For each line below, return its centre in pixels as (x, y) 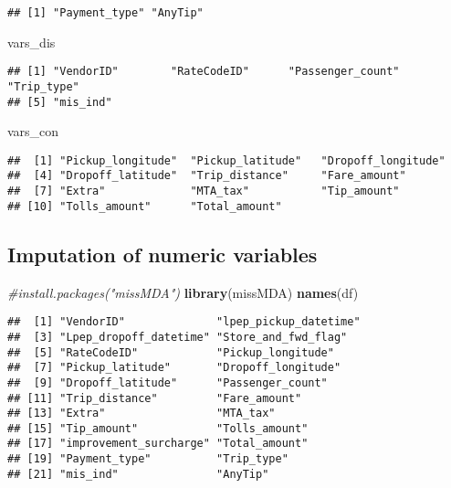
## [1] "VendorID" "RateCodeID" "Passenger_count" (204, 72)
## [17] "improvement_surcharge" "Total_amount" (158, 444)
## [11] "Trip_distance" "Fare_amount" (155, 398)
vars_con (33, 131)
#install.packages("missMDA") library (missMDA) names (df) (183, 292)
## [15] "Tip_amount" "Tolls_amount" (158, 428)
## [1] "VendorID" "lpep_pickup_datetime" (184, 322)
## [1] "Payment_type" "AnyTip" (105, 13)
